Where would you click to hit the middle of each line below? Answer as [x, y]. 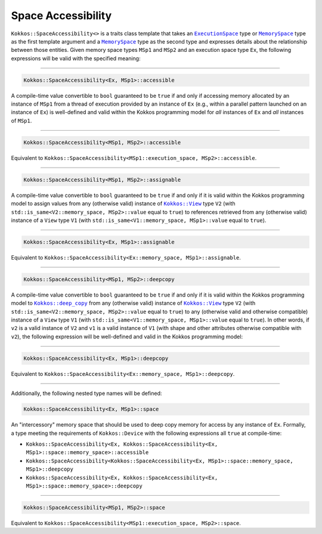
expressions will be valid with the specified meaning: [76, 58]
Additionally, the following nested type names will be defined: [86, 393]
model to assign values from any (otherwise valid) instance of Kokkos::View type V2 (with [123, 203]
